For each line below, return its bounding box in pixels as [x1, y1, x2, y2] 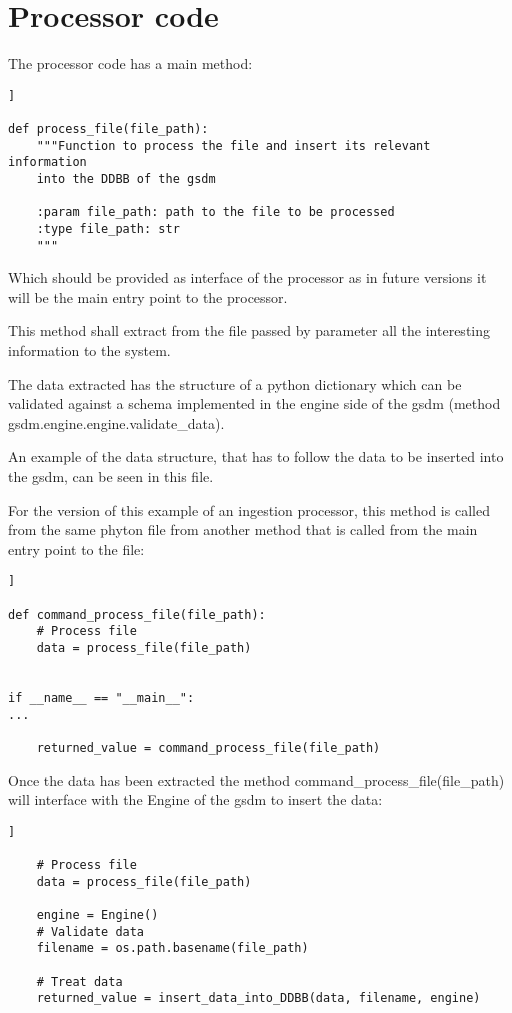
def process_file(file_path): [8, 122, 209, 137]
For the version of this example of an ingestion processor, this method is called [8, 499, 490, 520]
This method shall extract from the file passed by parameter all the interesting [8, 320, 491, 341]
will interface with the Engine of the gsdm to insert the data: [8, 789, 383, 810]
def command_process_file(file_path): [8, 607, 266, 622]
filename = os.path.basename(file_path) [36, 941, 309, 956]
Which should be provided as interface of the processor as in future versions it [8, 267, 487, 288]
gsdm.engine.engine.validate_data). [8, 412, 225, 433]
